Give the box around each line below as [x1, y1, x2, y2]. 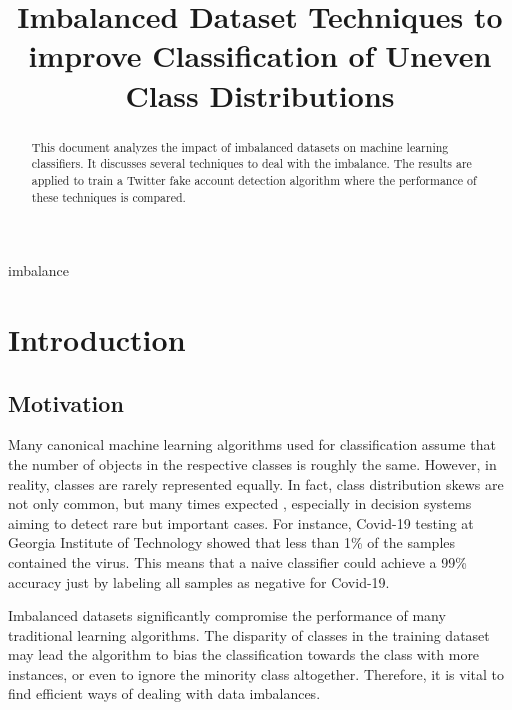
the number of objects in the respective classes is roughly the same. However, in [8, 453, 497, 474]
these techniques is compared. [31, 188, 186, 205]
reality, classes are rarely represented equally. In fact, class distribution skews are [8, 473, 504, 494]
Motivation [8, 387, 124, 418]
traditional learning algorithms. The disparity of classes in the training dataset [8, 624, 490, 645]
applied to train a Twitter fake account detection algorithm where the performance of [31, 171, 477, 188]
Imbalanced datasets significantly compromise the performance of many [8, 605, 446, 626]
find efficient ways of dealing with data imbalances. [8, 683, 321, 704]
